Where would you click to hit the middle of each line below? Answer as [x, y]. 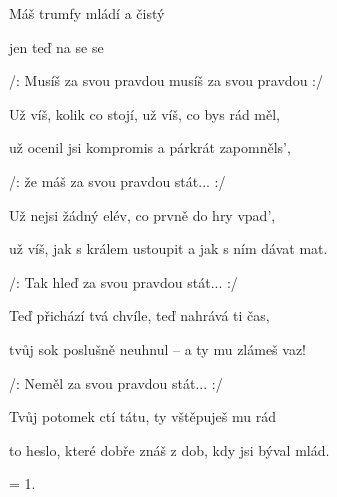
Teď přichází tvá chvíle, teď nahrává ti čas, [139, 315]
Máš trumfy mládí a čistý [87, 13]
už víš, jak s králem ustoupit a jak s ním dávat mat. [168, 248]
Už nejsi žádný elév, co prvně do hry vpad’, [142, 214]
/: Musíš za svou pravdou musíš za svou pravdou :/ [166, 80]
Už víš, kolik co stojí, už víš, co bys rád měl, [144, 113]
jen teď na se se [56, 46]
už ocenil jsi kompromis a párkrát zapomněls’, [150, 147]
